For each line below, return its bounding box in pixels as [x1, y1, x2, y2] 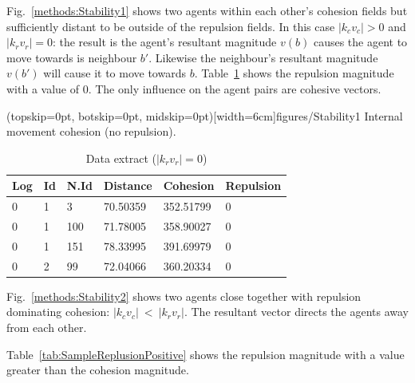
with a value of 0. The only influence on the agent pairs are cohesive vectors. [6, 80, 381, 97]
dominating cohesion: [6, 303, 110, 320]
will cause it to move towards [43, 65, 186, 81]
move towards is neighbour [6, 49, 137, 65]
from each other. [6, 319, 87, 335]
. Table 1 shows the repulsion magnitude [194, 65, 394, 81]
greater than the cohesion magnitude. [6, 361, 189, 378]
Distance [103, 177, 152, 194]
